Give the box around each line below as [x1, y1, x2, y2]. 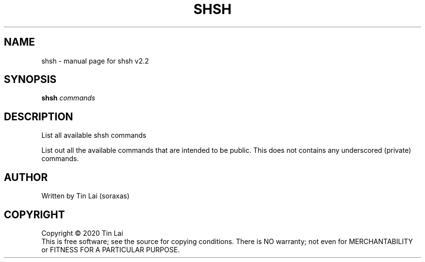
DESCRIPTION [4, 110, 73, 123]
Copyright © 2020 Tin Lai [41, 229, 123, 237]
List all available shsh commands [41, 131, 147, 140]
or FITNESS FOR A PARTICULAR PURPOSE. [41, 245, 180, 254]
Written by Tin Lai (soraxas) [41, 192, 130, 200]
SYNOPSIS [4, 73, 57, 86]
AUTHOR [4, 171, 48, 183]
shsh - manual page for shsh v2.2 [41, 56, 149, 65]
